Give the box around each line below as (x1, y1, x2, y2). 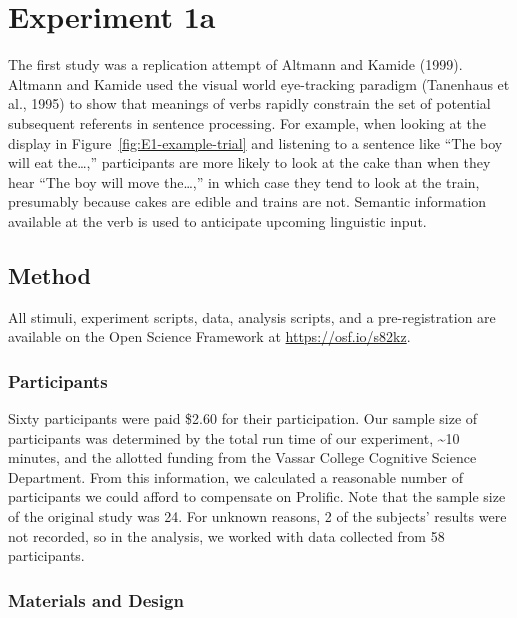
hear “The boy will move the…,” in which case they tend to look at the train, (8, 171, 480, 192)
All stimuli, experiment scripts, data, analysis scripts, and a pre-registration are (8, 306, 496, 327)
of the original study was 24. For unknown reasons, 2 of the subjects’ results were (8, 506, 507, 527)
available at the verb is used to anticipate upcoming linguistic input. (8, 210, 427, 231)
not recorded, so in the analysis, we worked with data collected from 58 (8, 525, 445, 546)
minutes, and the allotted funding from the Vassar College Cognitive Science (8, 447, 477, 468)
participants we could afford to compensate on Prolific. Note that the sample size (8, 486, 506, 507)
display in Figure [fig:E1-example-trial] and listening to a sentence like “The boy (8, 132, 503, 153)
